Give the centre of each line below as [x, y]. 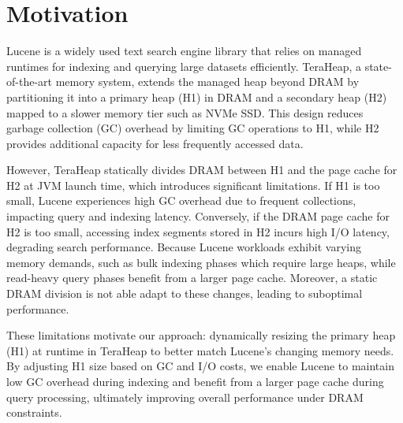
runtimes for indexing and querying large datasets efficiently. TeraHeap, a [184, 66]
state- [378, 66]
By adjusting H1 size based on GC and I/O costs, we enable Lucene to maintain [200, 366]
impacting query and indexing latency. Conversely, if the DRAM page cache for [198, 216]
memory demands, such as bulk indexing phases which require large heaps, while [201, 262]
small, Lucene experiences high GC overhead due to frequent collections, [181, 200]
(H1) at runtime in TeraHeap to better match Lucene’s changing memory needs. [200, 350]
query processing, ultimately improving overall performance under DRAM [185, 397]
